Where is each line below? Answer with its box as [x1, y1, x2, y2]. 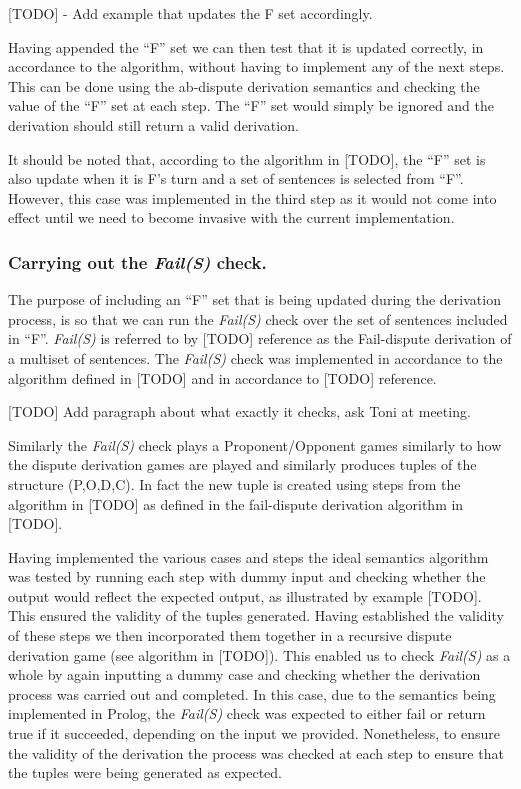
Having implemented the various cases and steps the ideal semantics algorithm [8, 546, 489, 567]
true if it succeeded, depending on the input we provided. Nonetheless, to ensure [8, 723, 500, 744]
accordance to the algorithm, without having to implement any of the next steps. [8, 56, 505, 77]
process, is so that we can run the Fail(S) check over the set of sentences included [8, 308, 508, 329]
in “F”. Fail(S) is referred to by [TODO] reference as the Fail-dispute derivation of [8, 328, 512, 349]
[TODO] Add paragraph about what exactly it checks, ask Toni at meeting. [8, 401, 471, 422]
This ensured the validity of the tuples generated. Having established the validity [8, 605, 504, 626]
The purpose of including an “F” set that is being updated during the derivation [8, 289, 501, 310]
